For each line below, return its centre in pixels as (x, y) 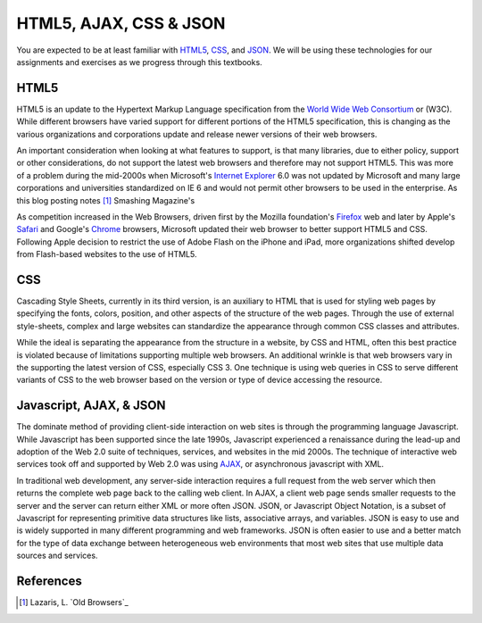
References (49, 581)
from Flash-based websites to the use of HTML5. (107, 254)
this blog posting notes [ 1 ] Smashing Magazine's (106, 200)
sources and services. (57, 556)
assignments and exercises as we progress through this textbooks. (139, 62)
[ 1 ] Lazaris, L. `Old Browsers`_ (74, 602)
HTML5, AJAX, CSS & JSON (121, 23)
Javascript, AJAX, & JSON (91, 406)
